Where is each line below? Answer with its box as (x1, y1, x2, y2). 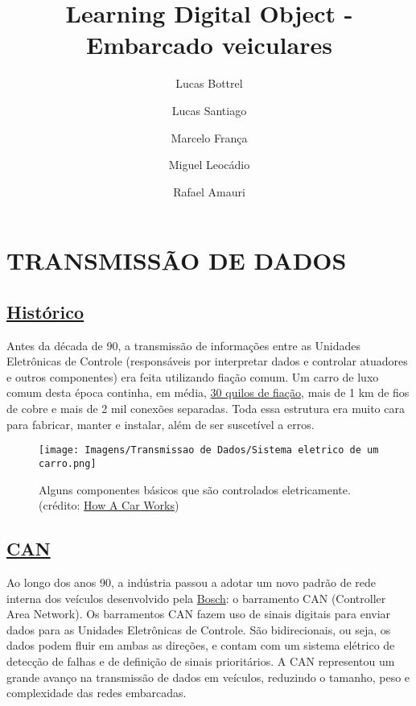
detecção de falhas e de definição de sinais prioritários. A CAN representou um (6, 652, 395, 669)
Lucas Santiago (171, 101, 247, 118)
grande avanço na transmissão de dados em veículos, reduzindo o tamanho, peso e (6, 668, 410, 685)
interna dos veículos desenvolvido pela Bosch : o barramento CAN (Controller (6, 589, 386, 606)
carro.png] (39, 457, 97, 469)
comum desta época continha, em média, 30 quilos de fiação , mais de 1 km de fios (6, 384, 410, 401)
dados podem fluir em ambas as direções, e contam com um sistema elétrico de (6, 637, 395, 654)
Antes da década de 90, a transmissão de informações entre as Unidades (6, 336, 361, 353)
